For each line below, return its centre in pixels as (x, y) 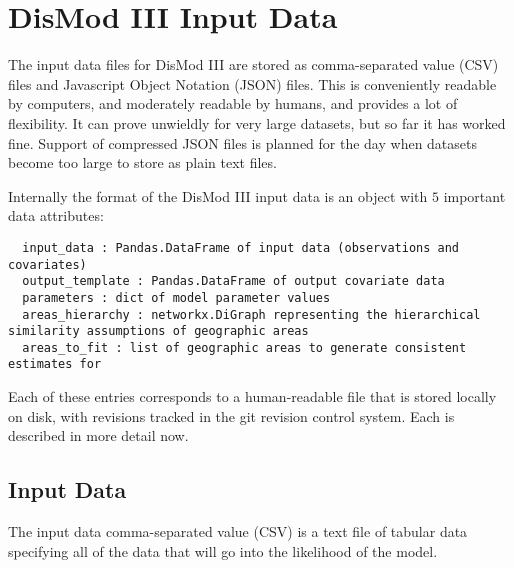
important (474, 195)
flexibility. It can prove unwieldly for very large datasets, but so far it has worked (257, 122)
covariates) (47, 264)
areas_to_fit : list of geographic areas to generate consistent (244, 347)
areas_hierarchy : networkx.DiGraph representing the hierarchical (251, 314)
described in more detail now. (98, 435)
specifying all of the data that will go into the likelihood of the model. (223, 550)
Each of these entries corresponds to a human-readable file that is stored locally (252, 396)
